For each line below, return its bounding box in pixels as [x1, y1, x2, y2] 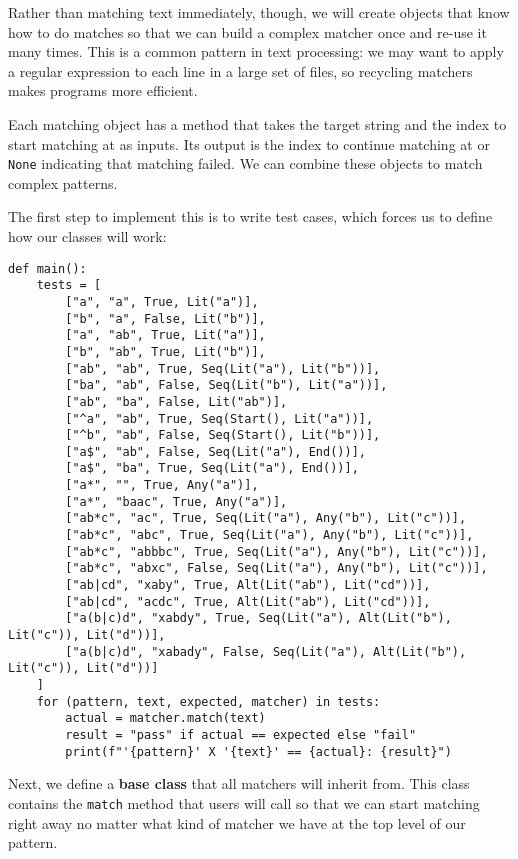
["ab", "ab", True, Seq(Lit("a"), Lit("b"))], [65, 361, 381, 376]
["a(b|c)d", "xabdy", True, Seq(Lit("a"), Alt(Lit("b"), [65, 611, 452, 626]
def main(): [8, 261, 87, 276]
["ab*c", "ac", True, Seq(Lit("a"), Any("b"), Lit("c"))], [65, 511, 467, 526]
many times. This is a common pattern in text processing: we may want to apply [8, 41, 504, 62]
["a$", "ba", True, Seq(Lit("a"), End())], [65, 461, 359, 476]
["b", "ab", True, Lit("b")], [65, 344, 266, 359]
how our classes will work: [8, 226, 167, 246]
